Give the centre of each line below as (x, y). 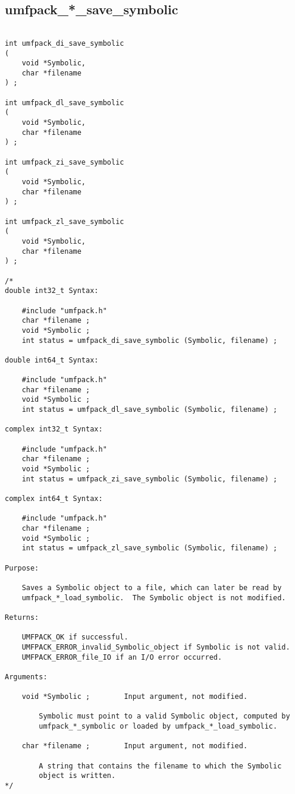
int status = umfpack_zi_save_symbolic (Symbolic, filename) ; (150, 479)
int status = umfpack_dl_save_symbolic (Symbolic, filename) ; (150, 410)
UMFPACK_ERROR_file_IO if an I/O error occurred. (122, 657)
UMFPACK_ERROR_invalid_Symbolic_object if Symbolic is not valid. (156, 647)
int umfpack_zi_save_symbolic (65, 162)
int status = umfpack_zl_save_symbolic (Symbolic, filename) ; (150, 548)
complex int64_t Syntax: (54, 499)
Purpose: (22, 568)
